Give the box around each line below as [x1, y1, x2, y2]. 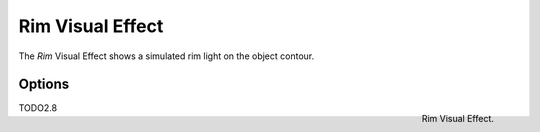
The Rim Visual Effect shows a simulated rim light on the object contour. [18, 50, 315, 62]
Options [18, 76, 70, 93]
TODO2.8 [18, 102, 58, 114]
